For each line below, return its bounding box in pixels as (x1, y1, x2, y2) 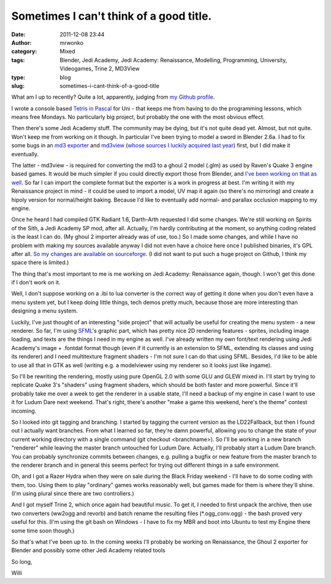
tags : (11, 56, 25, 64)
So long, (11, 558, 32, 565)
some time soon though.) (11, 527, 75, 534)
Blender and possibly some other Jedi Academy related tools (11, 547, 165, 554)
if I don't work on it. (11, 279, 61, 286)
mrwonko (59, 39, 84, 46)
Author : (11, 39, 32, 46)
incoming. (11, 407, 37, 415)
